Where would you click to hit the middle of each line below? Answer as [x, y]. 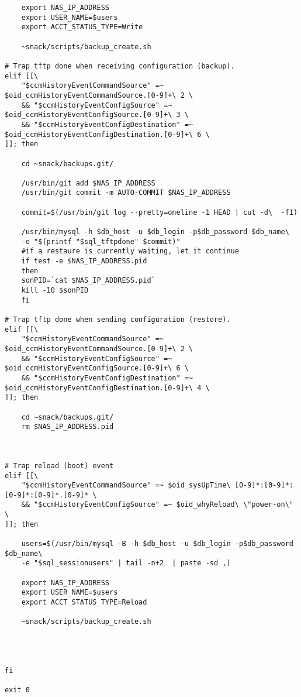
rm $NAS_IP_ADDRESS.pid [68, 427]
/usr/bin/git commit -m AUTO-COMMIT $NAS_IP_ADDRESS [126, 193]
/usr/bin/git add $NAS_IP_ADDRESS [88, 183]
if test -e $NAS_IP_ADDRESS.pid [84, 261]
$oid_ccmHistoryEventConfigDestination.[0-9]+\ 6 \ [107, 134]
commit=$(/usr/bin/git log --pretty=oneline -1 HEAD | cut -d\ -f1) [160, 212]
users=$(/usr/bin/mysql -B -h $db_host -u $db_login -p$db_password [157, 544]
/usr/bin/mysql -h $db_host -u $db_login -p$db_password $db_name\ [155, 232]
